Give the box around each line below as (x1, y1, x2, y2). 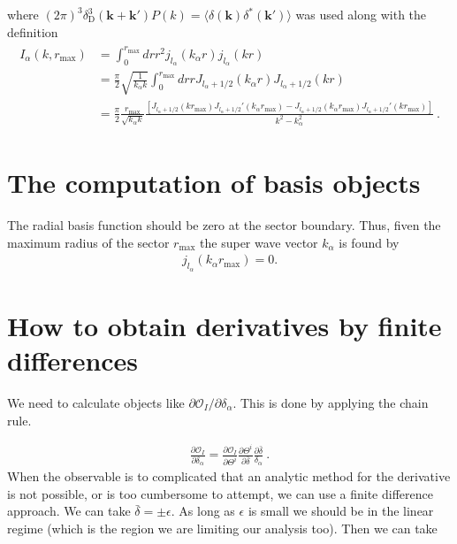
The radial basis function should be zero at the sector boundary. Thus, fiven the (7, 216, 441, 234)
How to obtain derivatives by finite (7, 307, 442, 343)
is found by (339, 233, 400, 251)
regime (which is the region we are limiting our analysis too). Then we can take (7, 518, 438, 537)
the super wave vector (200, 233, 318, 251)
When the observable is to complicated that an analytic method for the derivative (7, 467, 451, 486)
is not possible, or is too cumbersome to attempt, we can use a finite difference (7, 484, 433, 502)
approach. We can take (7, 502, 131, 520)
